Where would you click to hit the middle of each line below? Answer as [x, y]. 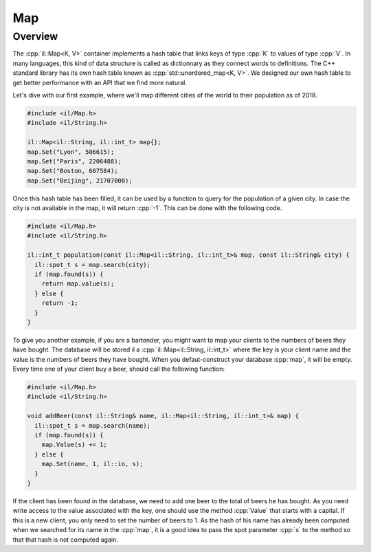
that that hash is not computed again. [65, 540]
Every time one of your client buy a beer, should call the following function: [119, 369]
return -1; [60, 303]
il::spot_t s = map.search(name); [93, 425]
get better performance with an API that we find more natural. [100, 82]
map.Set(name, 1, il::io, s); [92, 464]
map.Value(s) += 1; [75, 445]
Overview [35, 36]
